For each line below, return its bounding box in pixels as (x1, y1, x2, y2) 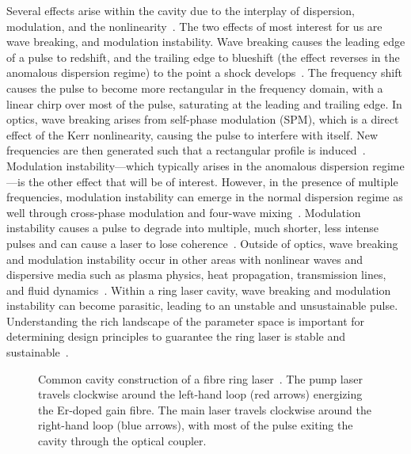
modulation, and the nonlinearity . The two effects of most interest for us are (6, 17, 382, 34)
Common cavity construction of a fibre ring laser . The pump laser (38, 370, 363, 387)
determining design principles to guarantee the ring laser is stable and (6, 328, 345, 345)
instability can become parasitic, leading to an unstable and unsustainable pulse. (6, 297, 398, 314)
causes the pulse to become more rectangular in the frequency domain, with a (6, 79, 383, 96)
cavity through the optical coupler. (38, 433, 207, 449)
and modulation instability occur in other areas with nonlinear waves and (6, 250, 363, 267)
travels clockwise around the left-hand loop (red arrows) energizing (38, 386, 363, 402)
